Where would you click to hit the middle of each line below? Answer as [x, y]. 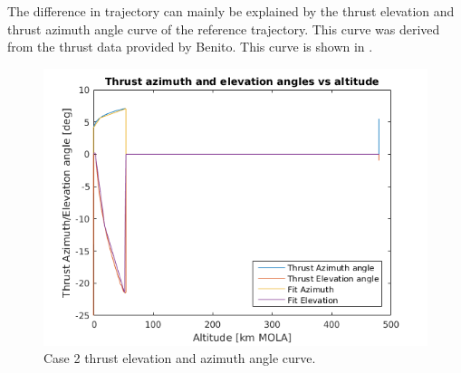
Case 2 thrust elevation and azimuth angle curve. [180, 358]
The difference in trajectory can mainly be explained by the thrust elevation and [231, 11]
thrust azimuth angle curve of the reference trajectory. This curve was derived [224, 29]
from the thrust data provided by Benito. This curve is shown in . [190, 47]
